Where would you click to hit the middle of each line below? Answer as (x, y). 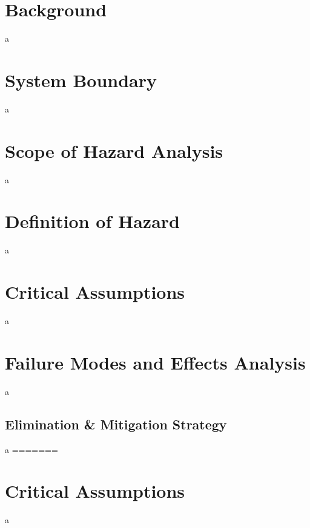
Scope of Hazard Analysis (114, 150)
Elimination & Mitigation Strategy (116, 424)
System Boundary (81, 80)
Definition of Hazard (92, 221)
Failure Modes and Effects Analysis (155, 362)
